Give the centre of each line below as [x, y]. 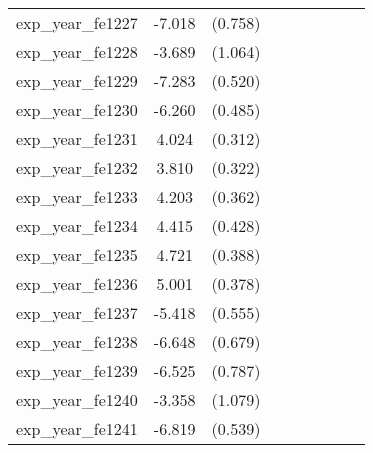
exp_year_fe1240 [77, 399]
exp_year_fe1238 [77, 341]
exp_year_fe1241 [77, 428]
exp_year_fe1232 [77, 167]
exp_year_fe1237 [77, 312]
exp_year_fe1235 [77, 254]
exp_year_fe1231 [77, 138]
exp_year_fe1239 [77, 370]
